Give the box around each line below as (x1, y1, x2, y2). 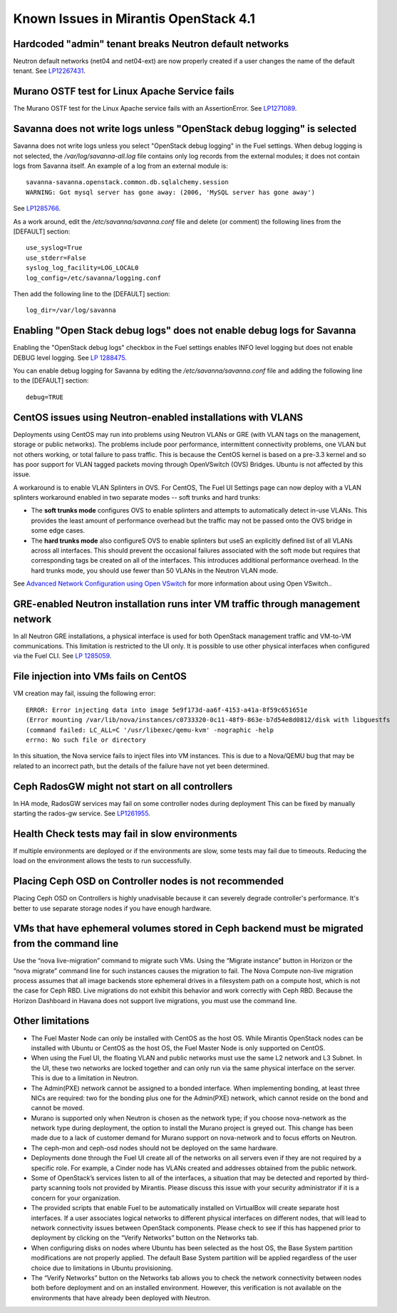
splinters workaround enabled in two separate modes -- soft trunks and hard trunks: (13, 493, 260, 502)
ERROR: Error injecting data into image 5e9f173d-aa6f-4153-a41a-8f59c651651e (26, 705, 308, 714)
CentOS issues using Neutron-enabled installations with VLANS (13, 411, 304, 423)
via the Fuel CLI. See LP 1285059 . (13, 652, 112, 660)
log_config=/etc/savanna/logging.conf (26, 273, 162, 282)
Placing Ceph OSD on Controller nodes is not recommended (13, 875, 284, 887)
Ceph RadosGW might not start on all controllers (13, 780, 233, 793)
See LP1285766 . (13, 204, 61, 213)
